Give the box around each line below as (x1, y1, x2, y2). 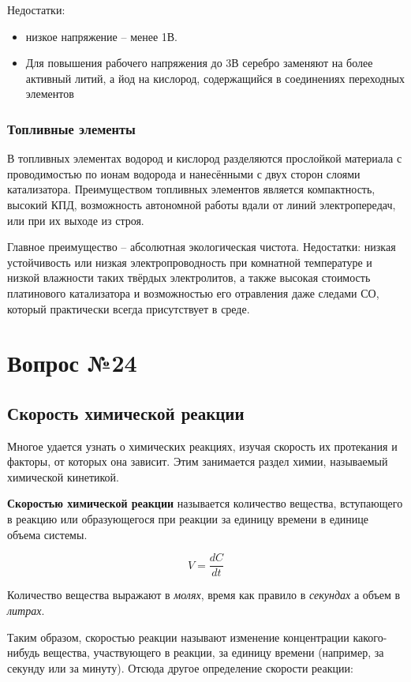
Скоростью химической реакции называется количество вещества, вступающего (7, 495, 403, 511)
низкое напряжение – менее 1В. (25, 28, 178, 44)
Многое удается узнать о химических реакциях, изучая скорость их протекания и (7, 437, 398, 454)
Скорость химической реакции (7, 400, 245, 425)
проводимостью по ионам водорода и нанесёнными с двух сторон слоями (7, 165, 361, 182)
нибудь (7, 644, 40, 661)
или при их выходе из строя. (7, 212, 144, 228)
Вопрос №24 (7, 347, 137, 379)
